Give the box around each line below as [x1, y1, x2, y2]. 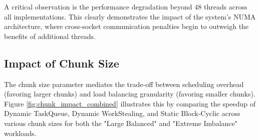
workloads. [4, 127, 37, 138]
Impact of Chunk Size [4, 55, 119, 70]
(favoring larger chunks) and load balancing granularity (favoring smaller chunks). [4, 88, 255, 99]
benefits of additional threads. [4, 30, 96, 41]
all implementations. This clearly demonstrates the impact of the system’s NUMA [4, 11, 256, 21]
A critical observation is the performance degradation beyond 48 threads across [4, 1, 247, 11]
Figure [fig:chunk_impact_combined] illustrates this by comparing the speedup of [4, 98, 255, 108]
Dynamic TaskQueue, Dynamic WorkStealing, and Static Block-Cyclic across [4, 108, 240, 118]
